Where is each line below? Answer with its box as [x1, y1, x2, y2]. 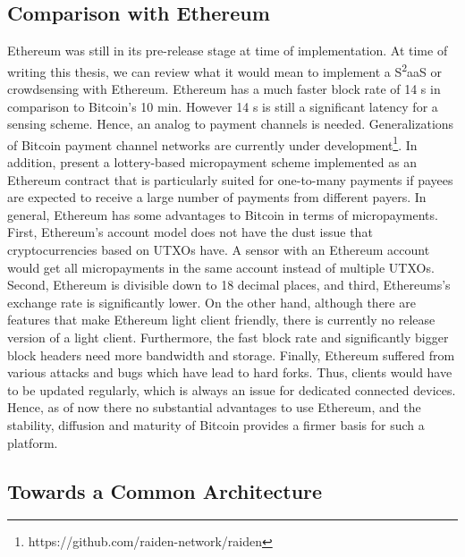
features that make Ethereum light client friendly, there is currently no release [7, 310, 435, 329]
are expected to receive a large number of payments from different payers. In [7, 188, 427, 207]
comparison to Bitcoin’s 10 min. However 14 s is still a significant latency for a [7, 97, 438, 115]
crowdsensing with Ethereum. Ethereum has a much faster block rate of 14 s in [7, 80, 441, 98]
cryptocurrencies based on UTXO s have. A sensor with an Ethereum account [7, 241, 430, 259]
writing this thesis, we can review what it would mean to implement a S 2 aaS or [7, 59, 443, 80]
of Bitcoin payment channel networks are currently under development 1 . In [7, 132, 418, 154]
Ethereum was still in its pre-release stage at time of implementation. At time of [7, 41, 448, 60]
